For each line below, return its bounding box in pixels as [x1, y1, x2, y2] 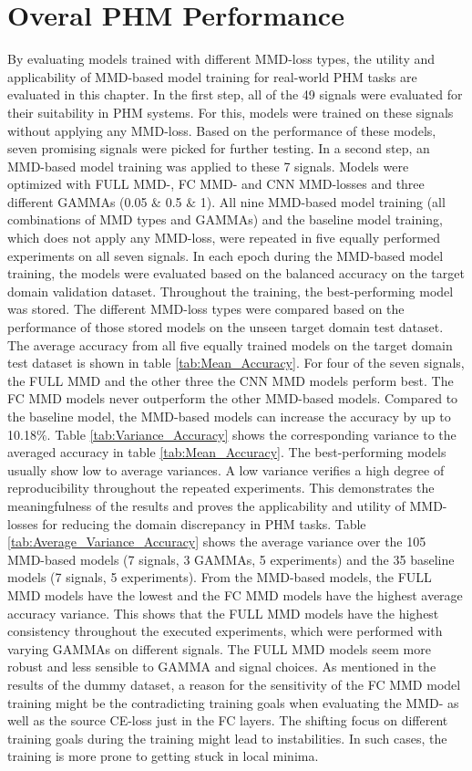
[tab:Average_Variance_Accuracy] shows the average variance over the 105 [7, 532, 426, 551]
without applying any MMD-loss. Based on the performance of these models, [7, 120, 436, 140]
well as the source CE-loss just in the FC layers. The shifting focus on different [7, 711, 448, 730]
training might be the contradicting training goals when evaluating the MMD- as [7, 693, 459, 712]
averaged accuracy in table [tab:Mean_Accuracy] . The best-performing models [7, 443, 446, 462]
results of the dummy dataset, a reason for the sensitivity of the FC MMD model [7, 674, 461, 693]
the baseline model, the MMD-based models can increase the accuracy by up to [7, 407, 451, 425]
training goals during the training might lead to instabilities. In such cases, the [7, 728, 447, 747]
